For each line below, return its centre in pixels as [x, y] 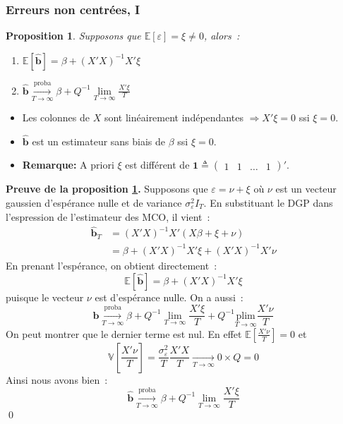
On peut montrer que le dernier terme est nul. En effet [124, 333]
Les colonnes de [56, 117]
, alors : [222, 36]
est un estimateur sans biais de [99, 141]
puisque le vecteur [45, 297]
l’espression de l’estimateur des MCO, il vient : [108, 216]
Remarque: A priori [68, 165]
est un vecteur [306, 189]
